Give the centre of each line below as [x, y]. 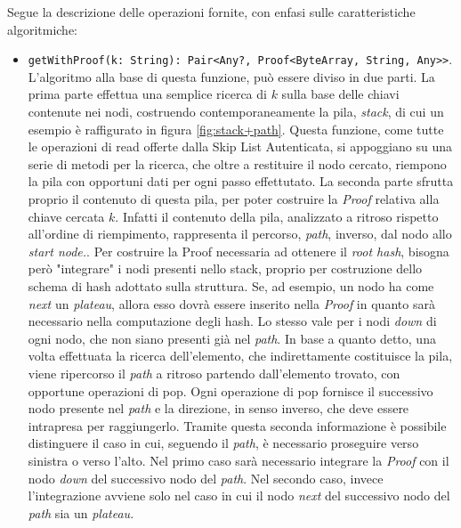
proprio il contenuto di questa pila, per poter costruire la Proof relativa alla [234, 199]
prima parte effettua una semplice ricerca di [147, 94]
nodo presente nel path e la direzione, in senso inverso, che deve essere [218, 408]
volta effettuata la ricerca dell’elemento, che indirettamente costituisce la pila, [240, 356]
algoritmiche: [42, 29]
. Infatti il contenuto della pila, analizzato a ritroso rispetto [277, 216]
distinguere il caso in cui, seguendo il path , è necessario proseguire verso [223, 443]
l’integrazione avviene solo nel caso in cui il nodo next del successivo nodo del [239, 496]
